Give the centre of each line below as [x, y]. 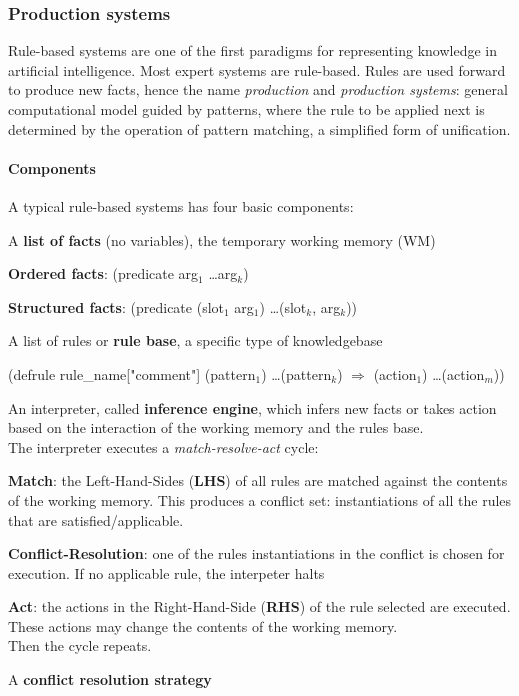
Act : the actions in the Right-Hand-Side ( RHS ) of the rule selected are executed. [259, 606]
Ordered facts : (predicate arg [103, 273]
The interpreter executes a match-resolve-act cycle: [163, 446]
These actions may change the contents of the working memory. [203, 625]
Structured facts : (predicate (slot [116, 306]
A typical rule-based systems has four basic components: [181, 205]
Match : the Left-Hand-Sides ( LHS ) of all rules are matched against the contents [258, 480]
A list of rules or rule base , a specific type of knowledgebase [195, 340]
